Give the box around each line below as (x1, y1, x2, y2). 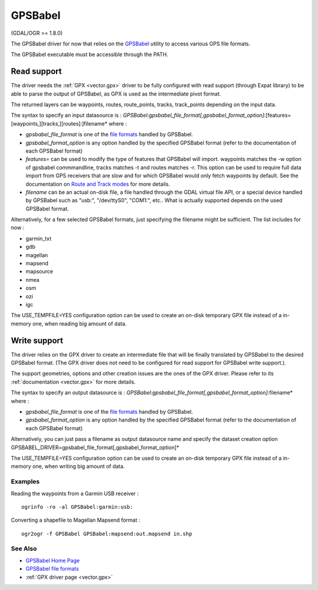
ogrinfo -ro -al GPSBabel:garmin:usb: (21, 503, 134, 510)
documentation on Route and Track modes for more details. (25, 180, 170, 187)
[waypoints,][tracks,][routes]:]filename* (11, 120, 108, 127)
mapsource (25, 268, 53, 275)
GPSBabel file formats (25, 565, 79, 572)
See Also (11, 545, 37, 553)
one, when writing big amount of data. (32, 463, 125, 470)
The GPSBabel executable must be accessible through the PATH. (11, 51, 168, 58)
